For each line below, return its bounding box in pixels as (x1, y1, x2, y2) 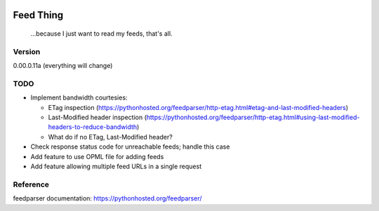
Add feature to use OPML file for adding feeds (30, 152, 164, 161)
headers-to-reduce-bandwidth (48, 123, 138, 131)
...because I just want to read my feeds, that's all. (30, 29, 173, 38)
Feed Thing (13, 9, 64, 21)
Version (13, 46, 41, 56)
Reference (13, 179, 49, 189)
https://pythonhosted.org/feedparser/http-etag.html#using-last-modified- (146, 113, 360, 122)
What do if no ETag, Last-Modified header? (48, 132, 173, 141)
